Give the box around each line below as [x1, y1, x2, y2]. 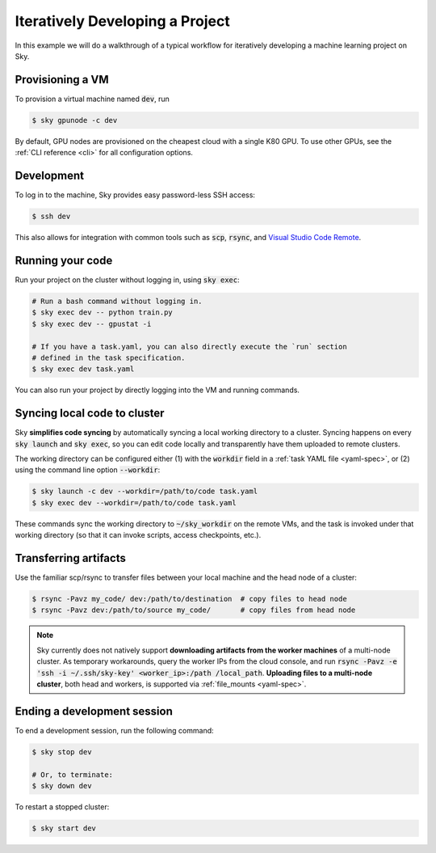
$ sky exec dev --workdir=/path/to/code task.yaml [31, 498, 237, 507]
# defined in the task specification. [31, 353, 186, 362]
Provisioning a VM [15, 73, 109, 87]
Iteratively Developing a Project [15, 12, 230, 30]
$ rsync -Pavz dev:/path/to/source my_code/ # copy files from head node [31, 606, 356, 614]
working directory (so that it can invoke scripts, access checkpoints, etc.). [15, 530, 262, 540]
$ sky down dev [31, 781, 92, 791]
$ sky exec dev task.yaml [31, 365, 135, 374]
